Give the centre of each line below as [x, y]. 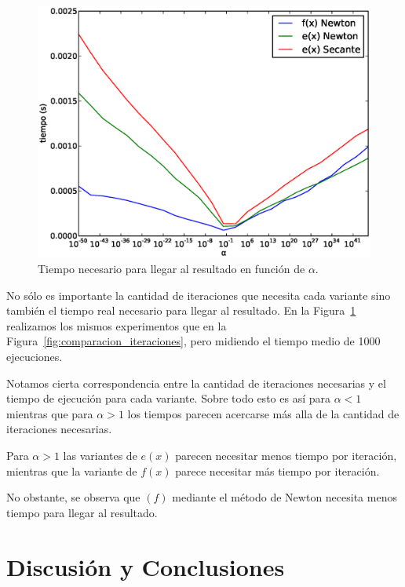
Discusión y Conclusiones [146, 566]
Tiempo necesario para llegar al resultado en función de [171, 269]
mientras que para [50, 413]
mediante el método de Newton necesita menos [285, 497]
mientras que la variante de [72, 470]
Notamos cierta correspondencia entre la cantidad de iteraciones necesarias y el [196, 383]
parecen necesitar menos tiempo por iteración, [286, 456]
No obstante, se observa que [73, 497]
